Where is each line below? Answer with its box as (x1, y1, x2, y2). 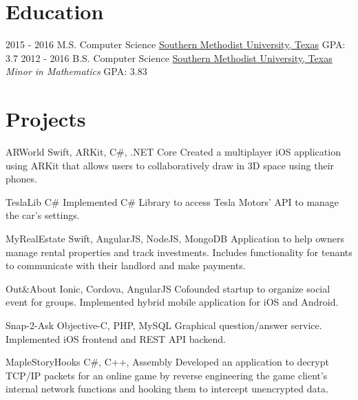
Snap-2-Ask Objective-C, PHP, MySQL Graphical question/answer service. (6, 317, 322, 332)
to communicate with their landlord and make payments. (6, 258, 246, 273)
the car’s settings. (6, 208, 80, 222)
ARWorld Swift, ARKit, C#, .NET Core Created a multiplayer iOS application (6, 145, 341, 159)
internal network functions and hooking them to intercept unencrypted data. (6, 381, 328, 396)
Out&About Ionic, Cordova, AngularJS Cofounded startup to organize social (6, 281, 330, 295)
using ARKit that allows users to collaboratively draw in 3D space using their (6, 158, 335, 172)
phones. (6, 171, 37, 186)
